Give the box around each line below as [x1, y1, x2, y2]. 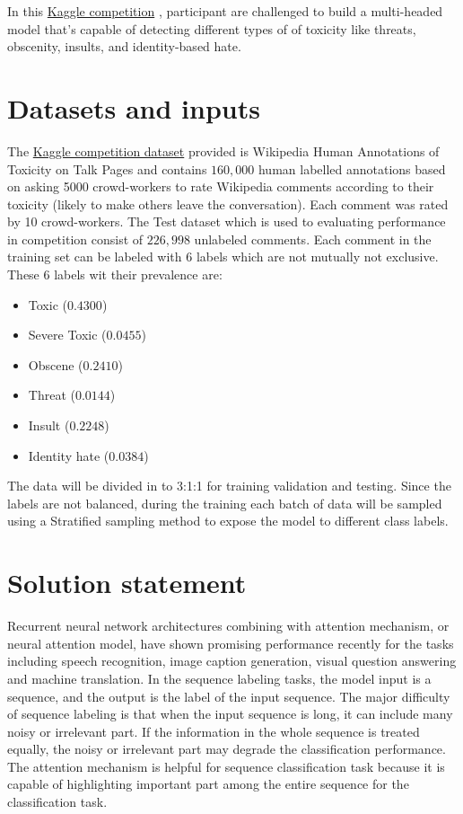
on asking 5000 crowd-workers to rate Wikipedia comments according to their [7, 177, 434, 196]
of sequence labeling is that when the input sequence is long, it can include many [7, 704, 453, 723]
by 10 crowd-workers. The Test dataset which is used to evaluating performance [7, 212, 446, 231]
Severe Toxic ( [28, 325, 107, 344]
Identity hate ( [28, 446, 109, 465]
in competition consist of [7, 229, 144, 248]
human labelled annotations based [258, 159, 446, 178]
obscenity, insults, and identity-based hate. [7, 37, 241, 56]
